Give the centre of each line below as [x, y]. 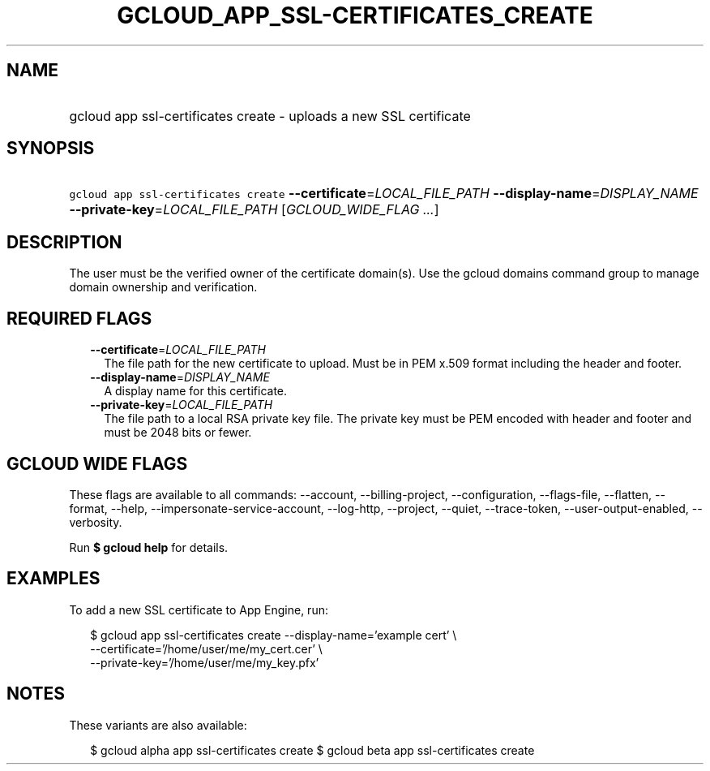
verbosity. [96, 522]
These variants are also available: [158, 725]
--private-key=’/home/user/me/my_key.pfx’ [205, 662]
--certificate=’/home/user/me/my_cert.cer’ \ [206, 648]
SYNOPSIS [51, 149]
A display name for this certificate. [196, 391]
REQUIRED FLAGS [79, 318]
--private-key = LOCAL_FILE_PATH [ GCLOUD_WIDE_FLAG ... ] [254, 210]
